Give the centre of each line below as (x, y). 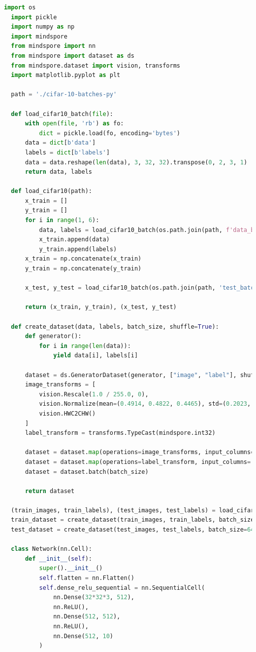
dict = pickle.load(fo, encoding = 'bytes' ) (110, 133)
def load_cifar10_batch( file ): (62, 114)
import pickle (34, 17)
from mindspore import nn (53, 46)
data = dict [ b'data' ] (60, 143)
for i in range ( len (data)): (85, 346)
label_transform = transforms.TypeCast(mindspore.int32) (120, 433)
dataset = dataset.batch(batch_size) (87, 472)
